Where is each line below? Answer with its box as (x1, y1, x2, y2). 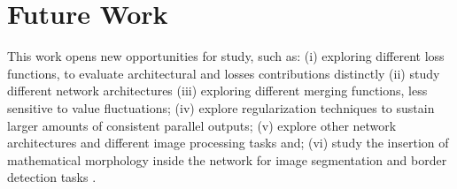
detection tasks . (7, 168, 97, 186)
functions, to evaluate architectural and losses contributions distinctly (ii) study (7, 64, 440, 82)
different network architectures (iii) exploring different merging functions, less (7, 81, 428, 100)
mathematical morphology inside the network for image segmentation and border (7, 150, 447, 169)
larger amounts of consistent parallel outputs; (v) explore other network (7, 116, 397, 134)
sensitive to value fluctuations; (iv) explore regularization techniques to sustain (7, 98, 435, 117)
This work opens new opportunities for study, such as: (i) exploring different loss (7, 47, 445, 65)
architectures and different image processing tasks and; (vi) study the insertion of (7, 133, 449, 152)
